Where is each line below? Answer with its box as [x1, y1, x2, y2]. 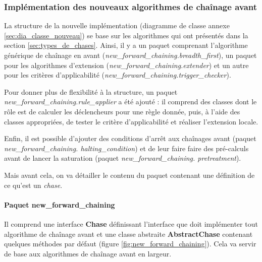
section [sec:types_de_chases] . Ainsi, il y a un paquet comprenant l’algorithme [4, 40, 248, 50]
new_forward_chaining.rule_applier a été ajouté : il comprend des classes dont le [4, 96, 257, 107]
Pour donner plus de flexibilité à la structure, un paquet [4, 86, 178, 97]
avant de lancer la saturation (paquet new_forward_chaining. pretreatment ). [4, 153, 241, 163]
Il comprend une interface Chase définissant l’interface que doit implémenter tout [4, 218, 258, 229]
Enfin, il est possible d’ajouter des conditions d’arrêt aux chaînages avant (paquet [4, 133, 256, 144]
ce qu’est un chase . [4, 179, 63, 190]
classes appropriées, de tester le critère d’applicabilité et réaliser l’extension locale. [4, 116, 258, 126]
